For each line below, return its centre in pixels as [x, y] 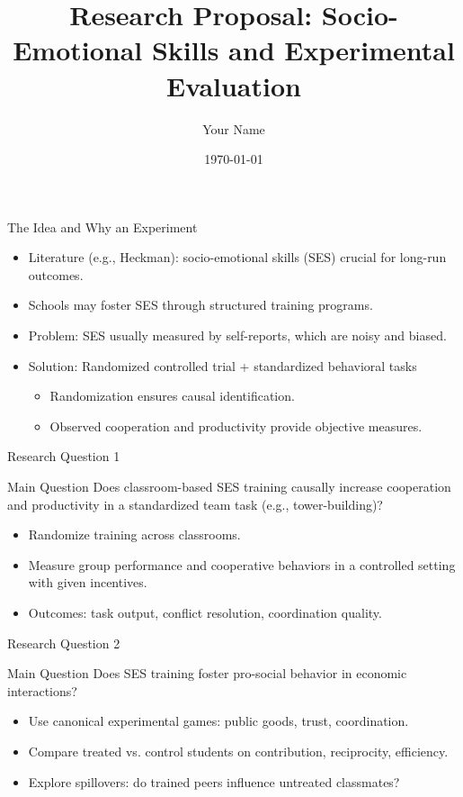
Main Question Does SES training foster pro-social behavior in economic [207, 673]
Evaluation [234, 85]
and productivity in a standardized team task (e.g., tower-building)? [195, 504]
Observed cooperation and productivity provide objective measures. [236, 426]
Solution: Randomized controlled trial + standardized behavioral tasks [223, 365]
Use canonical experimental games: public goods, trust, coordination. [218, 721]
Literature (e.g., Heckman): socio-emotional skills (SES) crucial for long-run [237, 257]
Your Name [234, 128]
